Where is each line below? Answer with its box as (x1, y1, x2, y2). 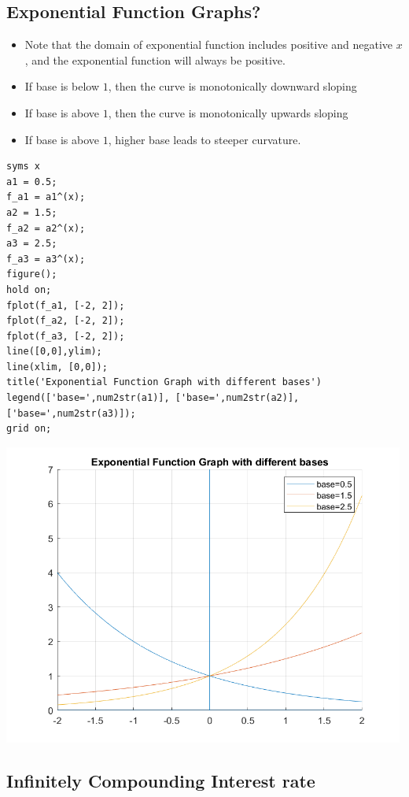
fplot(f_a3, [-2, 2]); (6, 330, 125, 342)
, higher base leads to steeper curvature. (108, 131, 301, 147)
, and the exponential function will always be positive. (24, 51, 286, 68)
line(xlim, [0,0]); (6, 361, 108, 373)
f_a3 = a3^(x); (6, 253, 86, 265)
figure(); (6, 269, 57, 280)
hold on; (6, 284, 52, 295)
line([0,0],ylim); (6, 346, 102, 358)
